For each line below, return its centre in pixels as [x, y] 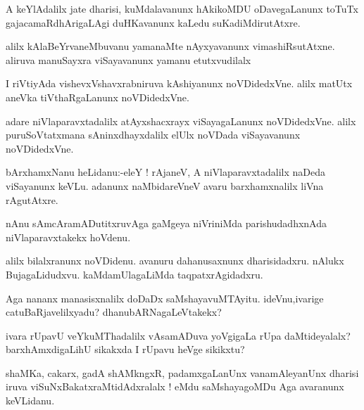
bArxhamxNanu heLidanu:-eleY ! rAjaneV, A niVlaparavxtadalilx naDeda [166, 172]
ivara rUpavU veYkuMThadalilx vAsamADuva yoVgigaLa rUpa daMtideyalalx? [178, 335]
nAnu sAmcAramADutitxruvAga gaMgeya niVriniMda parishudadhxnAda [166, 223]
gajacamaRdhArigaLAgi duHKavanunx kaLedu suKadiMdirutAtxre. [153, 22]
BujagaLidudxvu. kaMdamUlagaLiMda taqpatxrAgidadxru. [134, 274]
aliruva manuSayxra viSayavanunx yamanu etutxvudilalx [128, 59]
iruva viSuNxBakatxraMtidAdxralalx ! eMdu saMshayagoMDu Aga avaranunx [175, 386]
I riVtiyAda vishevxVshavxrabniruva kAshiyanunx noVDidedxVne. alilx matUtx [179, 83]
